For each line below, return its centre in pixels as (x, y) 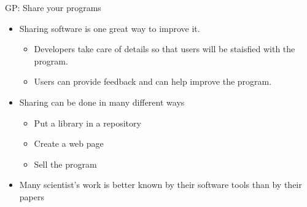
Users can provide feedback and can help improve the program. (153, 81)
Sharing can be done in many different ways (102, 102)
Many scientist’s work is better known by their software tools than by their (161, 185)
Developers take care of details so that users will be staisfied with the (165, 49)
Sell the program (65, 164)
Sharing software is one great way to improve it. (110, 28)
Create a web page (69, 143)
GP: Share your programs (53, 7)
